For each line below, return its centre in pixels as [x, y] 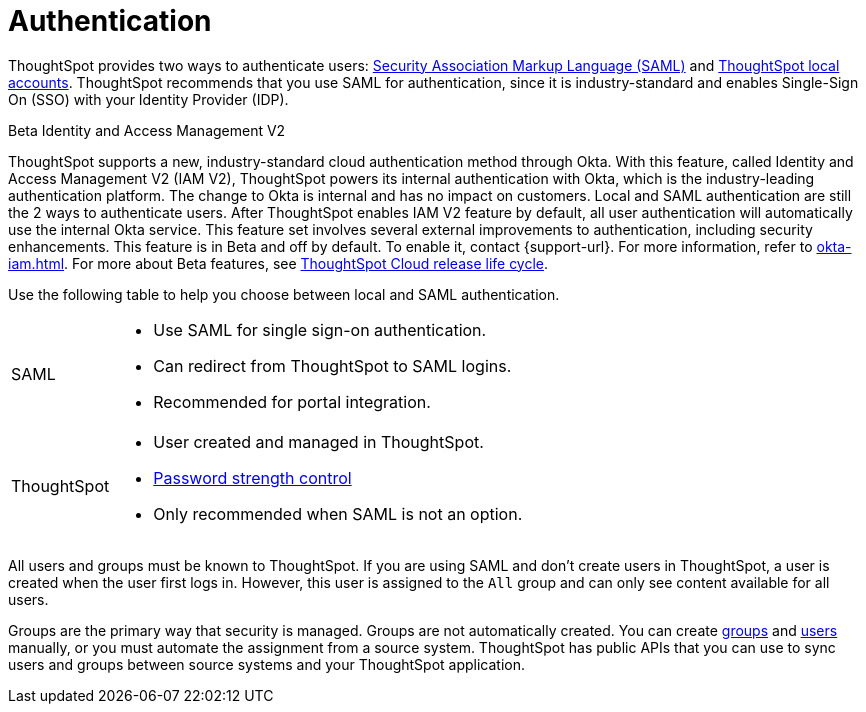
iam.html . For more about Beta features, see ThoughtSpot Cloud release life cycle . [278, 263]
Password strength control [252, 477]
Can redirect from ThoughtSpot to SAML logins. [332, 365]
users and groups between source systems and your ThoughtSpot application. [267, 664]
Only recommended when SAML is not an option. [338, 513]
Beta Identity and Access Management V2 [147, 130]
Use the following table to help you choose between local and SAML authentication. [284, 294]
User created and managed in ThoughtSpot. [318, 441]
